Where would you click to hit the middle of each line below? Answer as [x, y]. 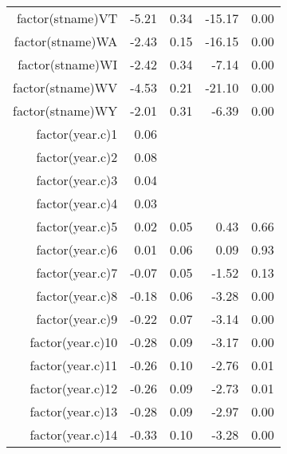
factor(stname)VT [67, 18]
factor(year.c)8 [77, 296]
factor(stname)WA [66, 41]
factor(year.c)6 [77, 249]
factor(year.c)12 [74, 388]
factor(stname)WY [65, 111]
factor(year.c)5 [77, 226]
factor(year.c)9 [77, 319]
